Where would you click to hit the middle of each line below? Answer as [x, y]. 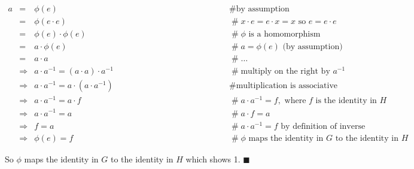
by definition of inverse [323, 126]
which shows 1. [213, 159]
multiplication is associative [287, 86]
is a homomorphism [284, 34]
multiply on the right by [285, 72]
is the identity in [346, 101]
